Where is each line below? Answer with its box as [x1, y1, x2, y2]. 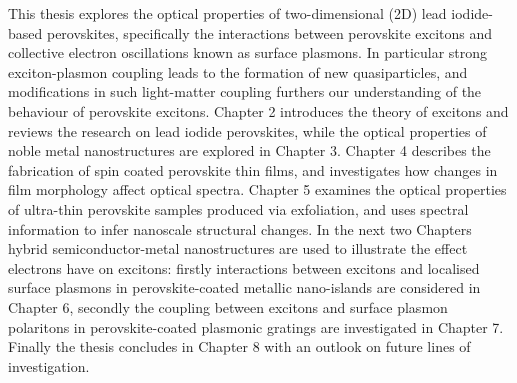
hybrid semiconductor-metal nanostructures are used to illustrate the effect [8, 238, 468, 259]
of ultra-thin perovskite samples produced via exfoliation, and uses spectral [8, 198, 469, 219]
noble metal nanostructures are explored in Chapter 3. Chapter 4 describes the [8, 140, 491, 161]
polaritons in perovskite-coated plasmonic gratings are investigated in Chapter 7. [8, 316, 504, 337]
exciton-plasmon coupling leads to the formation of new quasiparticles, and [8, 61, 468, 82]
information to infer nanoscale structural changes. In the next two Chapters [8, 218, 472, 239]
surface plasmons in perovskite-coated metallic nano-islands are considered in [8, 277, 481, 298]
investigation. [8, 355, 90, 376]
